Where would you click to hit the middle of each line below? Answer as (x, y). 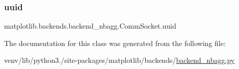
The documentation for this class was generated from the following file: (115, 43)
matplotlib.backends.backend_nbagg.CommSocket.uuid (90, 26)
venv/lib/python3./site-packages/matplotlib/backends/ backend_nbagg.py (119, 60)
